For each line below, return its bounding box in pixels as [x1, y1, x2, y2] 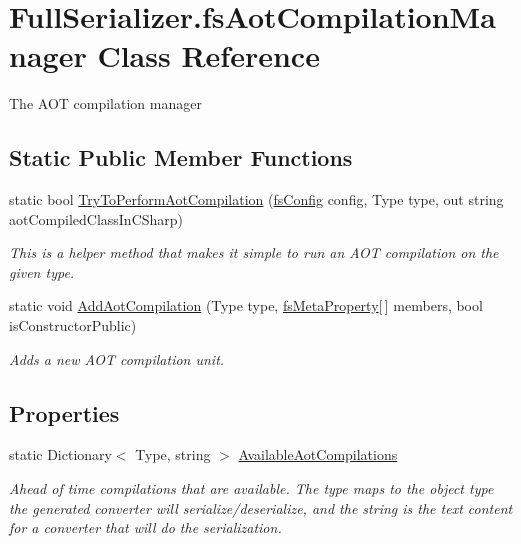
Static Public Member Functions [9, 142, 353, 173]
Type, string [135, 444, 211, 465]
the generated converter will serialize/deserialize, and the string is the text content [9, 497, 513, 518]
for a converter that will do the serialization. [9, 517, 282, 538]
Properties [9, 397, 120, 428]
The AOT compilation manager [9, 93, 202, 114]
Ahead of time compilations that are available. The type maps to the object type [9, 478, 494, 499]
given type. [9, 261, 75, 282]
